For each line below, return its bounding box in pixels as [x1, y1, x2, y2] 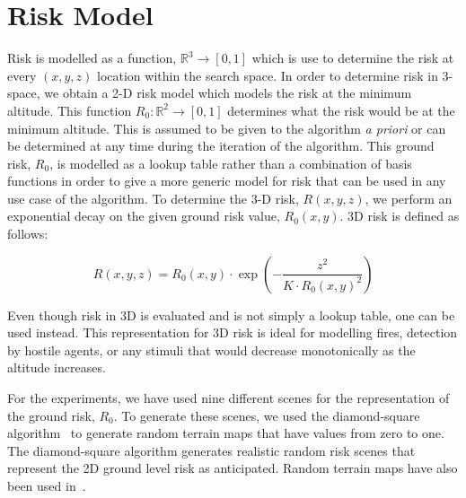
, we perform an [365, 188, 453, 207]
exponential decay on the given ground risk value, [7, 206, 280, 225]
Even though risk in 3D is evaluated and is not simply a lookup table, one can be [7, 305, 455, 324]
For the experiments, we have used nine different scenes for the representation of [7, 389, 450, 407]
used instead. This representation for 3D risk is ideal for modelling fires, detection [7, 323, 458, 342]
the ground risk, [7, 406, 95, 424]
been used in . [7, 476, 86, 494]
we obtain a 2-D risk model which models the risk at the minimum [44, 83, 412, 102]
